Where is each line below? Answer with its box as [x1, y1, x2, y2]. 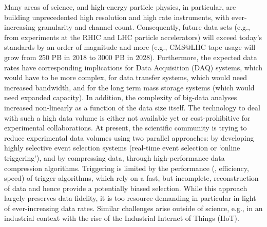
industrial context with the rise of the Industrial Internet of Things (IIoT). [4, 213, 239, 223]
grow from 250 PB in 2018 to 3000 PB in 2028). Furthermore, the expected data [4, 51, 257, 62]
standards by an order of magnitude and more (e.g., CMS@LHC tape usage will [4, 42, 256, 52]
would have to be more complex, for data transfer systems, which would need [4, 72, 247, 83]
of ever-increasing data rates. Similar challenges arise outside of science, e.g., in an [4, 202, 263, 213]
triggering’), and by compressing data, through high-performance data [4, 152, 225, 163]
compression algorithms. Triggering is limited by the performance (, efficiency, [4, 162, 249, 173]
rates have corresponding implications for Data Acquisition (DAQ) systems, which [4, 62, 263, 72]
